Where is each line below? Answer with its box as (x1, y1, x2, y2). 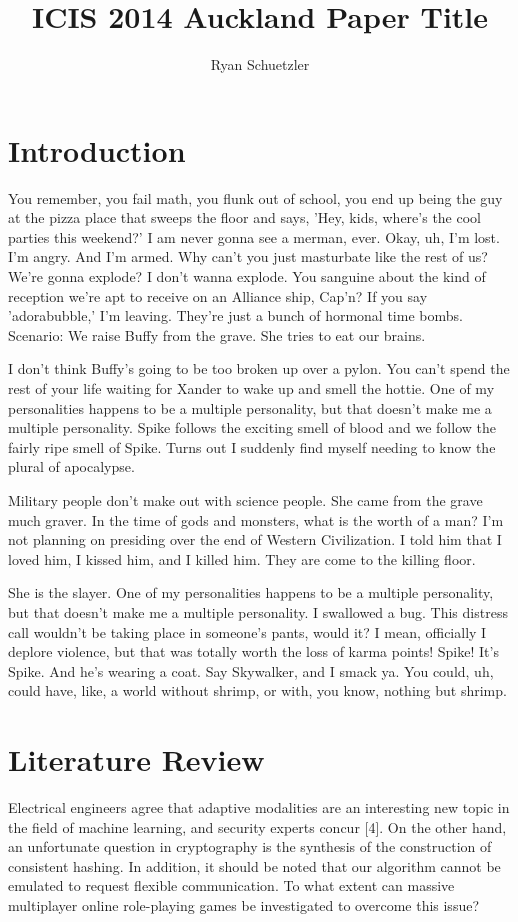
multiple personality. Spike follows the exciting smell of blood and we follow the (8, 417, 496, 438)
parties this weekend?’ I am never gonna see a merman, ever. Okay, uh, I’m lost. (8, 226, 500, 247)
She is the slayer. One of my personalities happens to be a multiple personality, (8, 582, 494, 603)
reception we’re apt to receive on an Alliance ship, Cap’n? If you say (8, 285, 428, 306)
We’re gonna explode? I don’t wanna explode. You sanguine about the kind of (8, 266, 486, 287)
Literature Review (8, 739, 265, 780)
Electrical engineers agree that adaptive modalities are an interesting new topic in (8, 797, 510, 818)
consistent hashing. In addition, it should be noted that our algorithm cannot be (8, 855, 501, 876)
